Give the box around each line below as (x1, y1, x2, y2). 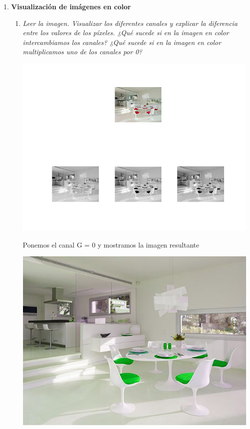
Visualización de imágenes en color (11, 1, 131, 11)
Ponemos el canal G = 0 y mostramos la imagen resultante (23, 239, 199, 249)
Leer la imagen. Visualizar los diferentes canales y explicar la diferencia (23, 18, 238, 28)
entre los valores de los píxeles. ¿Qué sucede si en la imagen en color (23, 27, 229, 38)
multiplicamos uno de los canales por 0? (23, 46, 142, 57)
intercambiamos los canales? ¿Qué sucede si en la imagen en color (23, 37, 221, 47)
